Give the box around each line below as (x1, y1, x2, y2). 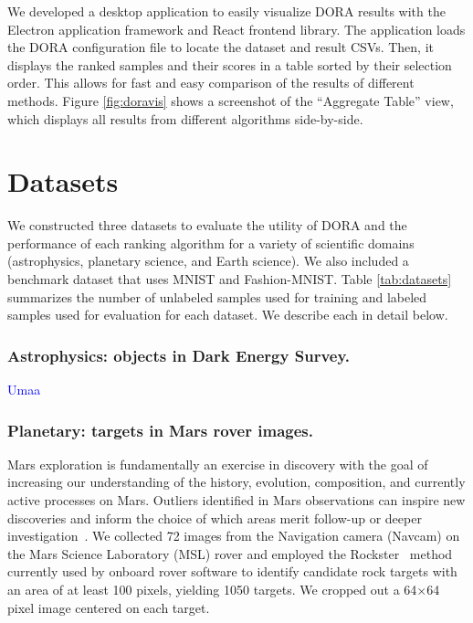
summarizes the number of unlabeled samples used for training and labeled (7, 287, 427, 306)
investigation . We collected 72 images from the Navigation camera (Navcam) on (7, 526, 460, 545)
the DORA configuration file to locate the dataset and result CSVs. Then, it (7, 37, 434, 57)
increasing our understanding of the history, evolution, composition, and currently (7, 472, 466, 491)
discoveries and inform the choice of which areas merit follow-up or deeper (7, 508, 422, 527)
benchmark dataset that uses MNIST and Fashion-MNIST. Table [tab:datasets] (7, 269, 452, 289)
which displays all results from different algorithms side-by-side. (7, 109, 363, 128)
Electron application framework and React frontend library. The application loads (7, 19, 466, 38)
